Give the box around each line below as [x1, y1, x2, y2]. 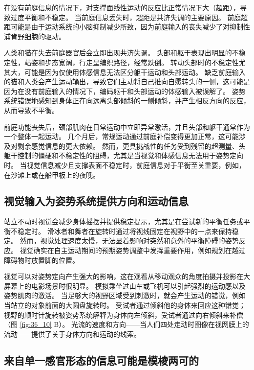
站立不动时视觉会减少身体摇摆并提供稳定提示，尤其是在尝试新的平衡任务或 [4, 216, 243, 227]
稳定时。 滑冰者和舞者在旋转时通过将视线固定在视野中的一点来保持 [17, 226, 232, 236]
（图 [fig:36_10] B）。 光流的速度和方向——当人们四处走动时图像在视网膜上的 [4, 319, 249, 329]
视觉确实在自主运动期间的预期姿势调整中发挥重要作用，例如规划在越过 [20, 245, 246, 255]
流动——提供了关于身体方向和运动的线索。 [4, 328, 141, 339]
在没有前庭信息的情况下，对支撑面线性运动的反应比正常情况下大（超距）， [4, 2, 240, 12]
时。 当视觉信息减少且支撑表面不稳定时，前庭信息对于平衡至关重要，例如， [4, 160, 246, 170]
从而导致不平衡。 [4, 105, 59, 115]
